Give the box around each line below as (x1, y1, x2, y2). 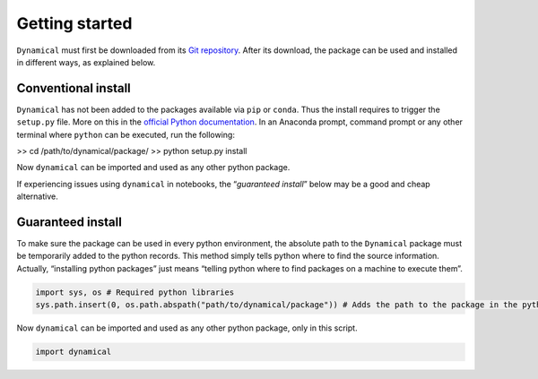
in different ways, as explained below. (16, 56, 156, 67)
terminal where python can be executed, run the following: (16, 129, 235, 140)
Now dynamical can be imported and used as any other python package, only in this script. (16, 323, 358, 333)
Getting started (16, 13, 133, 33)
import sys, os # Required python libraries (35, 287, 235, 297)
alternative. (16, 191, 58, 202)
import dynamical (35, 347, 112, 357)
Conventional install (16, 81, 132, 96)
